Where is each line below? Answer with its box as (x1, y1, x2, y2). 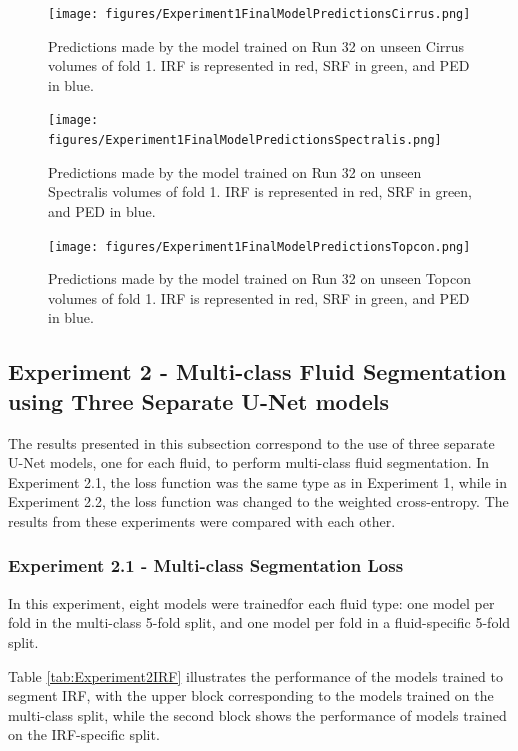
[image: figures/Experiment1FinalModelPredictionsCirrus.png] (48, 7, 471, 21)
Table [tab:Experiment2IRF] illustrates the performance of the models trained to (8, 665, 503, 686)
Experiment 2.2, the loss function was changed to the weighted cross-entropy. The (8, 491, 509, 512)
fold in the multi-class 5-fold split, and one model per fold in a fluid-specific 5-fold (8, 612, 511, 633)
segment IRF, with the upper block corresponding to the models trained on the (8, 685, 494, 706)
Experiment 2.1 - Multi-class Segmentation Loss (8, 553, 404, 578)
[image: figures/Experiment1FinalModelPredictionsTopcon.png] (48, 239, 471, 254)
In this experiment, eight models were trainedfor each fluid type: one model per (8, 592, 495, 613)
